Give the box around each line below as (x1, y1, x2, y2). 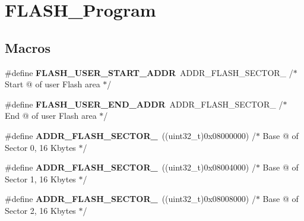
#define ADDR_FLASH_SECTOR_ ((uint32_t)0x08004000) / (5, 161, 256, 173)
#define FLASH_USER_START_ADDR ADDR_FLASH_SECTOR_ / (5, 66, 293, 78)
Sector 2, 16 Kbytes (5, 204, 76, 216)
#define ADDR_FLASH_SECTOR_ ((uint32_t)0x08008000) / (5, 192, 256, 205)
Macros (5, 38, 50, 56)
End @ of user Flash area (5, 109, 97, 122)
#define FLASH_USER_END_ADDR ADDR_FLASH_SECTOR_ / (5, 97, 283, 110)
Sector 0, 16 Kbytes (5, 141, 76, 153)
